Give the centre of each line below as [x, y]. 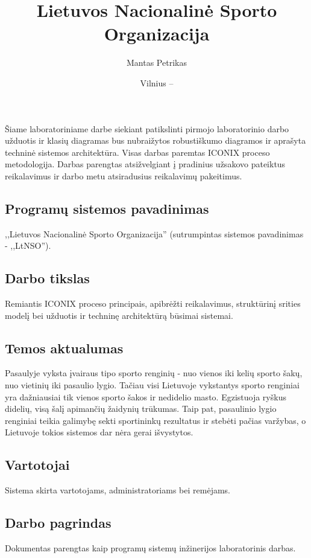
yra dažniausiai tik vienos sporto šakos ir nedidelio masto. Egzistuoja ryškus [146, 396]
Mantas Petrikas [157, 63]
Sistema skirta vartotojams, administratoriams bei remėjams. [118, 490]
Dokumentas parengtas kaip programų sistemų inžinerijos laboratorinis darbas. [150, 548]
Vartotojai [37, 465]
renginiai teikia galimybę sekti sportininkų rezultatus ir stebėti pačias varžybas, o [155, 420]
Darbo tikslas [47, 278]
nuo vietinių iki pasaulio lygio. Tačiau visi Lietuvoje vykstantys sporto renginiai [152, 385]
